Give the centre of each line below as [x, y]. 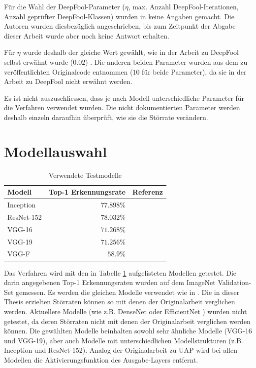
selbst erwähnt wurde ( [39, 61]
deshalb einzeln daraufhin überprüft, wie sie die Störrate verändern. [106, 117]
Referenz [148, 192]
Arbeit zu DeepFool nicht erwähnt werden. [68, 81]
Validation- [235, 282]
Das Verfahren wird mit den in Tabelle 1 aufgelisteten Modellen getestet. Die [120, 272]
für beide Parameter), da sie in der [194, 71]
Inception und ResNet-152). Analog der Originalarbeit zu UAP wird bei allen [121, 350]
